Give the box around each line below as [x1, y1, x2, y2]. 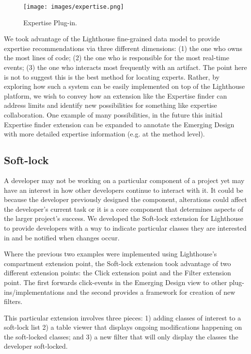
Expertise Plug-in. [23, 17, 77, 27]
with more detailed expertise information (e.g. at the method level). [4, 129, 205, 139]
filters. [4, 296, 23, 306]
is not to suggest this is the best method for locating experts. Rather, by [4, 71, 220, 82]
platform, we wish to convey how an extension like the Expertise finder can [4, 90, 227, 101]
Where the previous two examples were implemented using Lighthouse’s [4, 249, 217, 259]
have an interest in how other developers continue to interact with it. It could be [4, 185, 243, 195]
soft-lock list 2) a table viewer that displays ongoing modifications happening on [4, 322, 242, 332]
